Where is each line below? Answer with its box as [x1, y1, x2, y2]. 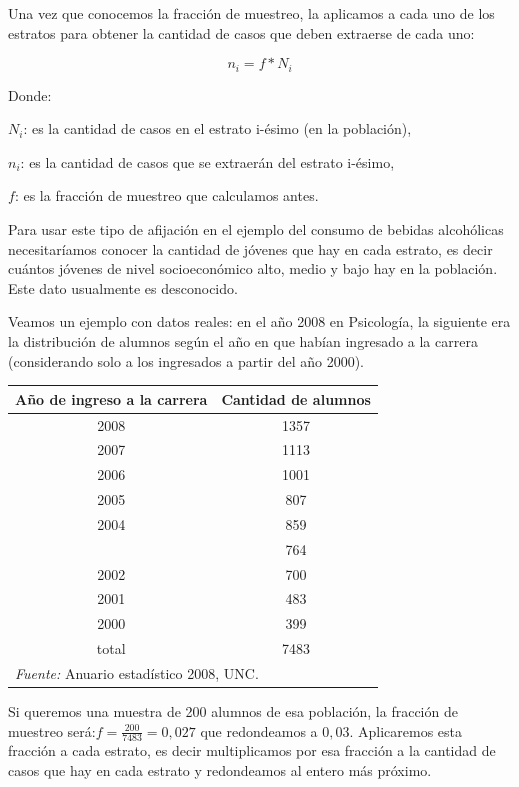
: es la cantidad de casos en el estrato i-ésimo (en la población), [23, 118, 412, 139]
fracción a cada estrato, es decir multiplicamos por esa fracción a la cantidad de [8, 740, 496, 761]
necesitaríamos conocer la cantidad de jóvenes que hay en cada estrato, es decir [8, 238, 493, 259]
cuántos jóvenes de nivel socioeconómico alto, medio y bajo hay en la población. [8, 258, 498, 279]
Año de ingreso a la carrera [15, 388, 208, 409]
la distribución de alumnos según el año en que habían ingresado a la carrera [8, 330, 478, 351]
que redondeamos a [200, 720, 318, 741]
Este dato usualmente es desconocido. [8, 277, 238, 298]
